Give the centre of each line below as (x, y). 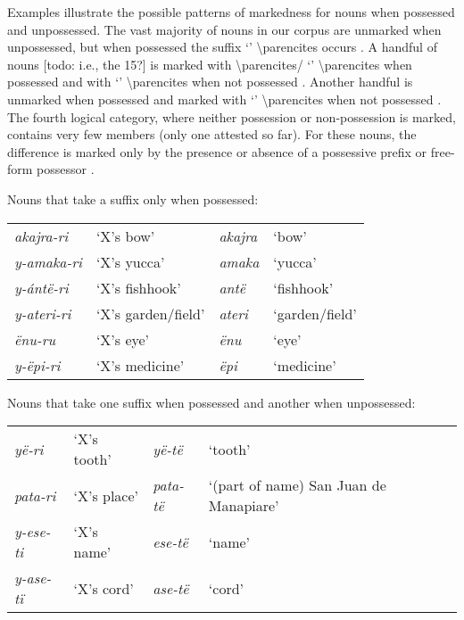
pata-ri (35, 495)
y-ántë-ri (41, 287)
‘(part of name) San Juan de (297, 485)
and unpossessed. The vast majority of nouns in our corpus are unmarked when (224, 29)
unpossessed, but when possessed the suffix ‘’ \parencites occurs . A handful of (222, 47)
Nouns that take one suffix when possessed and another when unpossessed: (211, 402)
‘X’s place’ (106, 495)
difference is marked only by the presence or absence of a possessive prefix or (217, 151)
